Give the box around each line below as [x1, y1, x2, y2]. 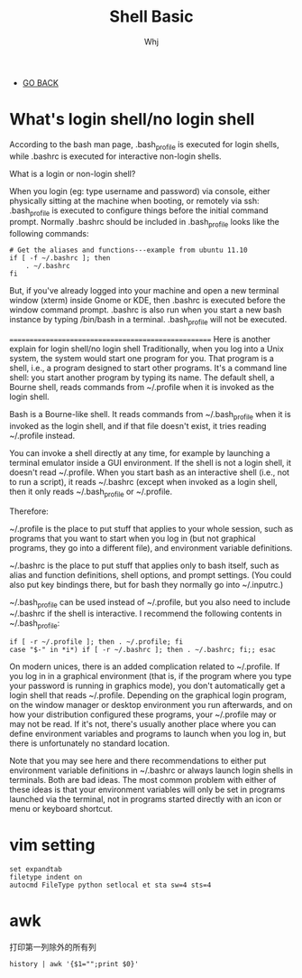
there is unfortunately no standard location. [9, 738, 170, 749]
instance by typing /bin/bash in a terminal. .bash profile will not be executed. [9, 314, 288, 327]
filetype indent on [9, 873, 83, 882]
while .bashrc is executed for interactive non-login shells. [9, 151, 223, 162]
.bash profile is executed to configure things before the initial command [9, 205, 269, 218]
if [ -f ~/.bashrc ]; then [9, 254, 111, 263]
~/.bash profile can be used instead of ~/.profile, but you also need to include [9, 596, 291, 610]
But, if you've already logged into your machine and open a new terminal [9, 285, 279, 296]
